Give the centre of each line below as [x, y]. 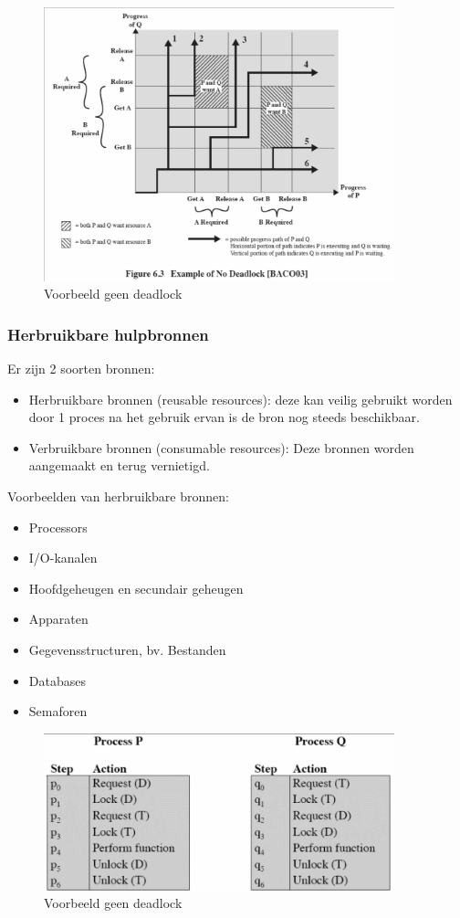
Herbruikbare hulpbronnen [108, 334]
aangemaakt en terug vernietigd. [119, 465]
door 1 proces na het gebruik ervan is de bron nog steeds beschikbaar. [224, 417]
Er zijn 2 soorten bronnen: [81, 369]
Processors [58, 527]
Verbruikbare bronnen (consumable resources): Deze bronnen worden [221, 447]
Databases [57, 680]
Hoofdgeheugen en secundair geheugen [136, 588]
